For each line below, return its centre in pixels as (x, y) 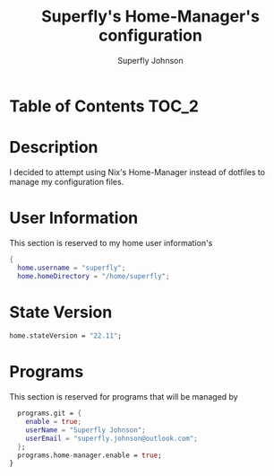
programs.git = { (50, 414)
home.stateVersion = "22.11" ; (66, 336)
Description (54, 148)
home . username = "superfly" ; (72, 268)
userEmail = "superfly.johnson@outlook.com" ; (112, 438)
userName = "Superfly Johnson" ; (86, 430)
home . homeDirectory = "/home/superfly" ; (94, 276)
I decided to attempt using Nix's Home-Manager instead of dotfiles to (137, 172)
